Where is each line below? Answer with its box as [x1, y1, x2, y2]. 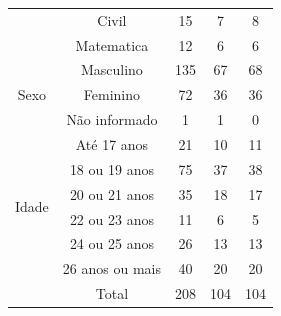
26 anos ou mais [62, 258, 161, 279]
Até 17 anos [75, 133, 149, 154]
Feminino [83, 84, 141, 105]
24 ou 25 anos [69, 233, 154, 254]
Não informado [66, 109, 158, 130]
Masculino [80, 59, 143, 80]
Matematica [75, 34, 149, 55]
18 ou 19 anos [69, 158, 154, 179]
